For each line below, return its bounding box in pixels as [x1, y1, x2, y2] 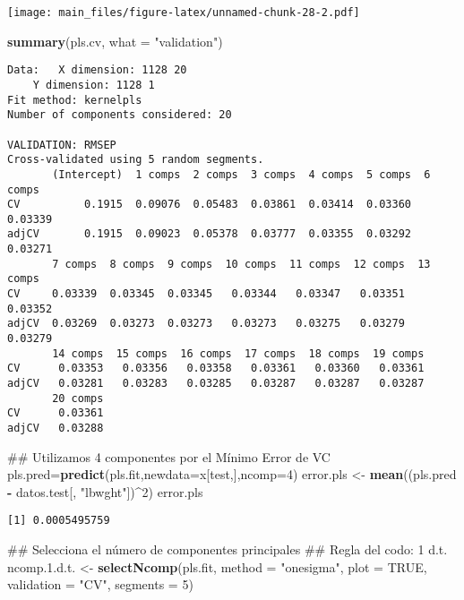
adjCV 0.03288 [7, 422, 104, 434]
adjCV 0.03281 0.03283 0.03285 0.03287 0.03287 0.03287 [7, 377, 425, 390]
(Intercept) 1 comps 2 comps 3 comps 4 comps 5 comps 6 [52, 167, 431, 181]
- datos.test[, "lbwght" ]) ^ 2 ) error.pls [7, 482, 203, 501]
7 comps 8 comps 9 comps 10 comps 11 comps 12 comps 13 [52, 257, 431, 270]
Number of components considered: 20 [7, 108, 232, 122]
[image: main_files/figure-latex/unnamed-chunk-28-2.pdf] [7, 6, 360, 19]
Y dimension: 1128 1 [32, 78, 155, 91]
